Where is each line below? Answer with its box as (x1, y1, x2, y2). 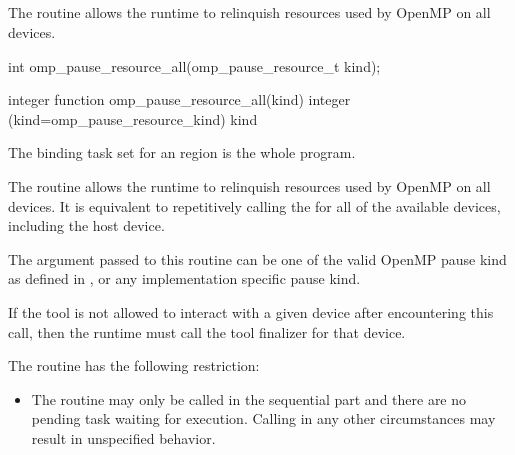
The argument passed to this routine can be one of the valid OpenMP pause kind (8, 248, 507, 269)
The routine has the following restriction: (8, 355, 260, 376)
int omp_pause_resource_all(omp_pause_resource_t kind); (8, 55, 381, 76)
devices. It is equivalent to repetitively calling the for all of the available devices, (8, 195, 501, 216)
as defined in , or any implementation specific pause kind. (8, 268, 361, 289)
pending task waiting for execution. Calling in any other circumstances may (31, 408, 496, 429)
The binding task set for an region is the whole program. (8, 142, 356, 163)
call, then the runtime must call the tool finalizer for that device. (8, 321, 406, 342)
